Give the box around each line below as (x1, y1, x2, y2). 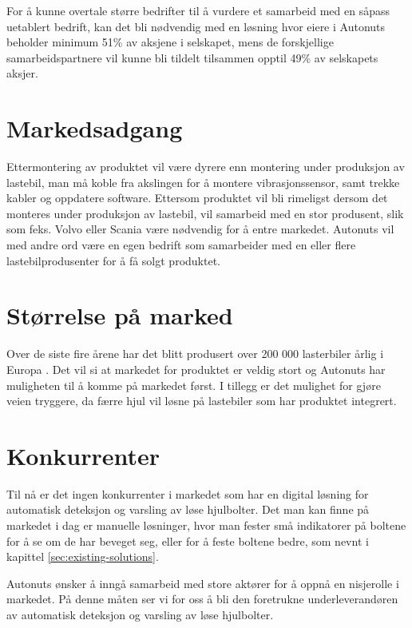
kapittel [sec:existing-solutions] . (6, 548, 159, 565)
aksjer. (6, 65, 38, 81)
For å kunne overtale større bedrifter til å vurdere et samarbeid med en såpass (6, 2, 390, 18)
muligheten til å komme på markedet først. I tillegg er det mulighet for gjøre (6, 376, 381, 393)
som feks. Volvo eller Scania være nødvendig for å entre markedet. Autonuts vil (6, 221, 394, 237)
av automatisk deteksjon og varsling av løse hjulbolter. (6, 606, 274, 623)
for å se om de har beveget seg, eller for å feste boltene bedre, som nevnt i (6, 532, 369, 549)
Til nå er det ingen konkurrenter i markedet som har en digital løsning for (6, 485, 369, 502)
